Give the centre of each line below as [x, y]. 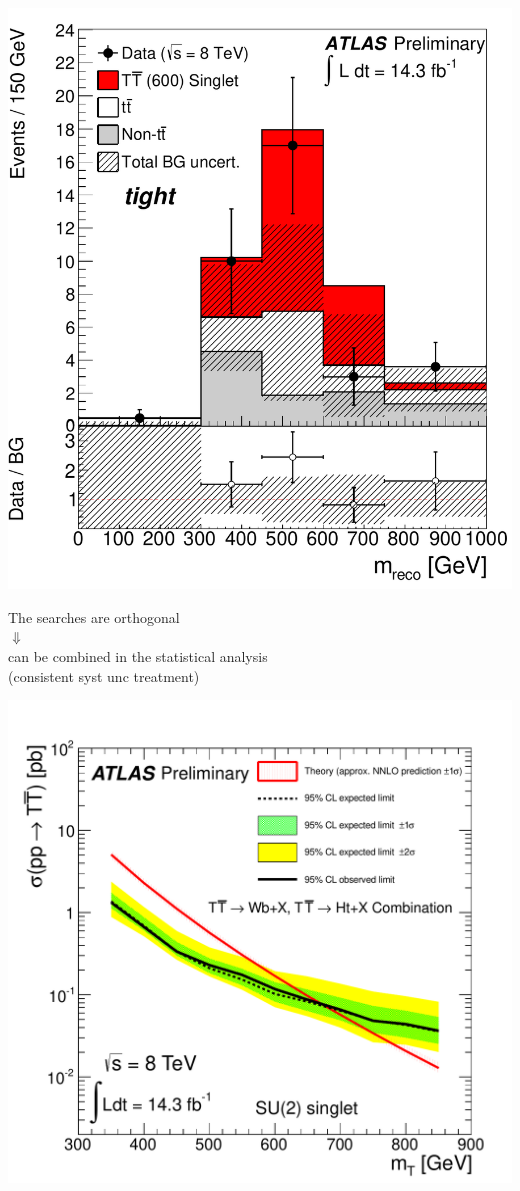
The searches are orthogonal [94, 616]
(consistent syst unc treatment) [104, 675]
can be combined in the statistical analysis [138, 655]
